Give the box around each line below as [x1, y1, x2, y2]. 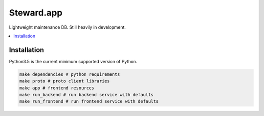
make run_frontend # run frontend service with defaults [19, 99, 159, 104]
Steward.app [9, 7, 63, 18]
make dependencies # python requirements [19, 71, 120, 77]
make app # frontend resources [19, 85, 95, 91]
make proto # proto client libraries [19, 78, 110, 84]
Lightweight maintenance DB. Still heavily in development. [9, 24, 126, 30]
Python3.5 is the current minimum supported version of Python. [9, 58, 137, 64]
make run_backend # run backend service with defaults [19, 92, 154, 97]
